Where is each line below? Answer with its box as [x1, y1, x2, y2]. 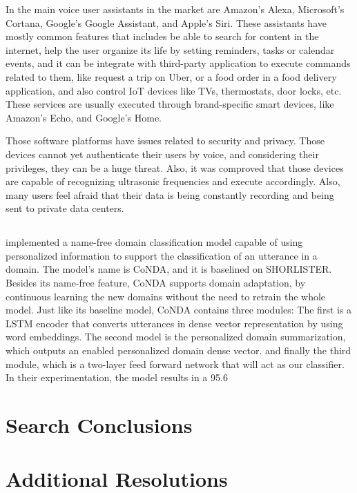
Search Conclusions [6, 411, 193, 439]
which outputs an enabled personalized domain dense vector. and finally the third [6, 343, 351, 358]
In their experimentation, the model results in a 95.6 [6, 370, 228, 385]
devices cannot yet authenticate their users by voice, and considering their [6, 146, 319, 161]
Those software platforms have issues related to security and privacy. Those [6, 133, 325, 148]
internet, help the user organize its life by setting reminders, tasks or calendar [6, 42, 335, 57]
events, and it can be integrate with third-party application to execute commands [6, 56, 351, 70]
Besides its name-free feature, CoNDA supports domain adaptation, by [6, 275, 306, 290]
